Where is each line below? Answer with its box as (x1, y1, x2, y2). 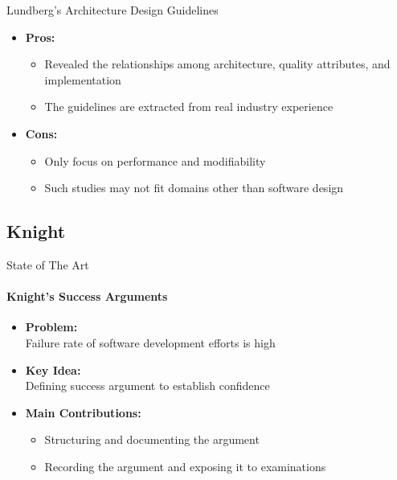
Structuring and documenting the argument (44, 431, 260, 448)
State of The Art (6, 256, 89, 273)
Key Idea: (25, 361, 81, 378)
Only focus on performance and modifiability (44, 152, 266, 169)
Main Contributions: (25, 404, 141, 421)
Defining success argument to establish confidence (25, 377, 270, 394)
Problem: (25, 318, 78, 335)
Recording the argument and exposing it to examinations (44, 457, 326, 474)
